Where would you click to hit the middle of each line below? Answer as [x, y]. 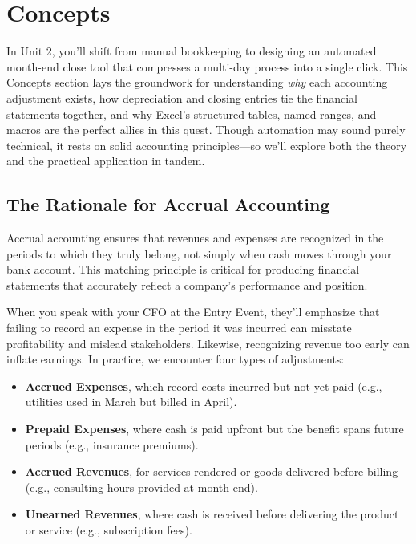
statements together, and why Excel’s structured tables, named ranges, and [192, 114]
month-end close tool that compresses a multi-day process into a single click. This [207, 66]
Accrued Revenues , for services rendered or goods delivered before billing [212, 471]
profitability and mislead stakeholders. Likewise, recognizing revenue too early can [208, 343]
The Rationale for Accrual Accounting [168, 204]
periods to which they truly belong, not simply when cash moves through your [199, 253]
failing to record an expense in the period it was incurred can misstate [179, 328]
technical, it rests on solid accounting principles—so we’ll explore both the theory [207, 145]
